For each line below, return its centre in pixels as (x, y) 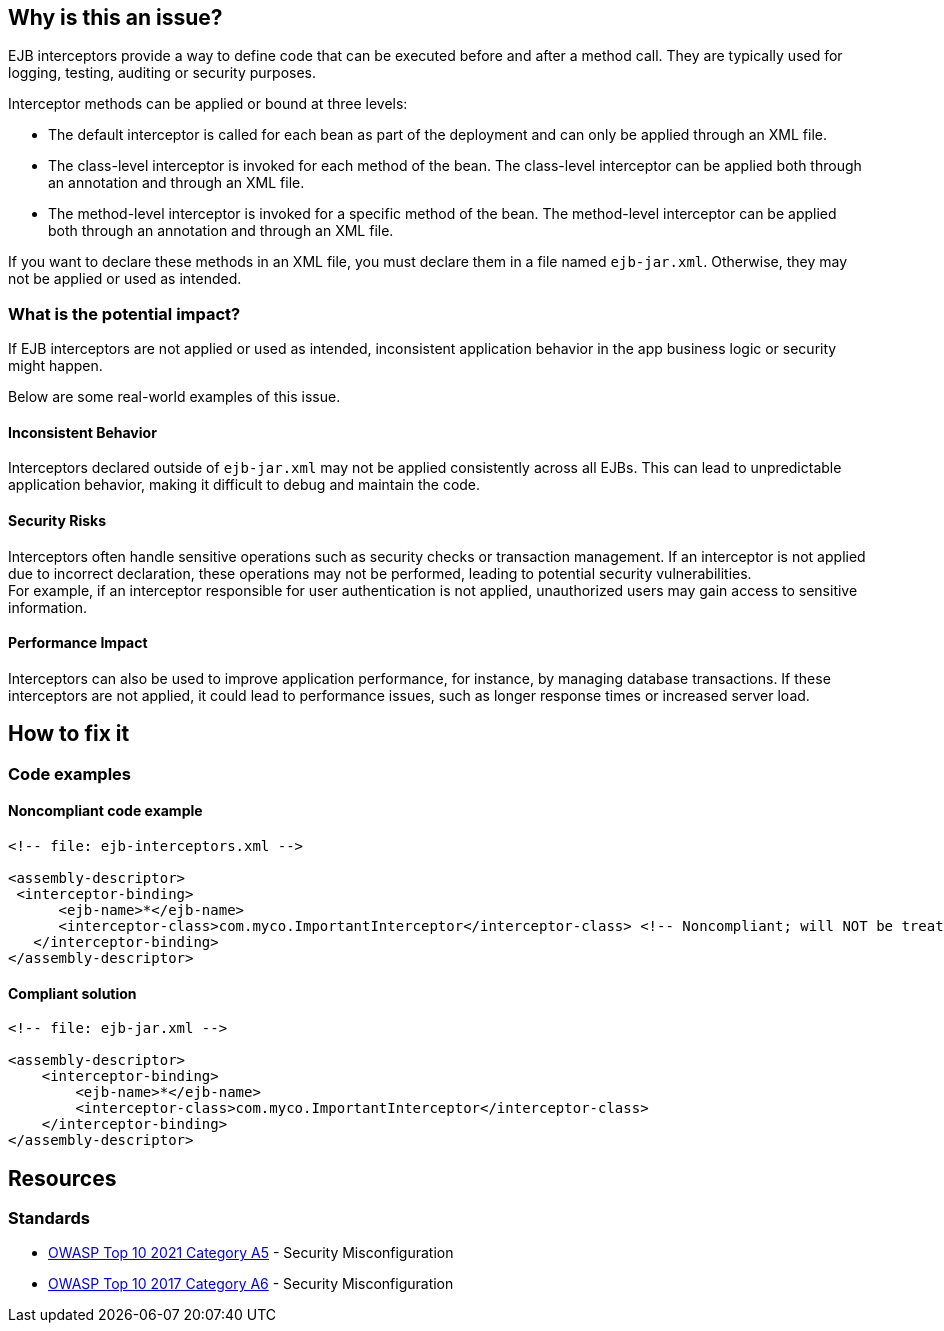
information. (48, 607)
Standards (49, 1217)
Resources (62, 1178)
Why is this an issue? (115, 17)
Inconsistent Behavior (82, 432)
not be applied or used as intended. (125, 279)
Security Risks (57, 520)
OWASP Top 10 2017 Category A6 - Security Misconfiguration (251, 1284)
